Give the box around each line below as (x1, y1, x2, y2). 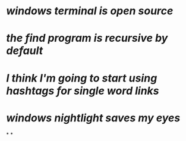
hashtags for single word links (6, 84, 159, 98)
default (6, 44, 43, 58)
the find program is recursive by (6, 32, 168, 45)
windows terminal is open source (6, 4, 174, 18)
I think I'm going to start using (6, 71, 157, 84)
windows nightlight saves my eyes (6, 111, 181, 124)
